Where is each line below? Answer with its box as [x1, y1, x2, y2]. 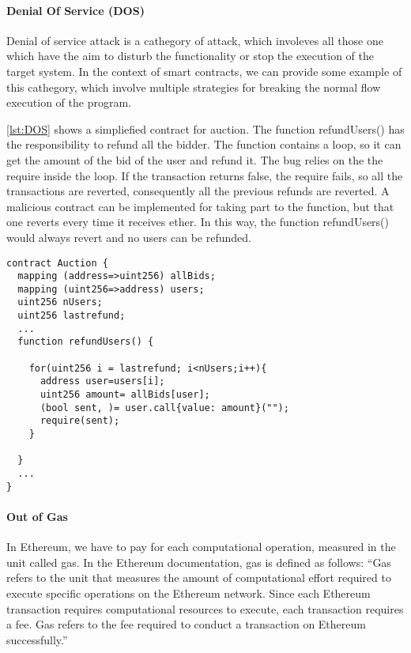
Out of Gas [6, 508, 68, 524]
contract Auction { [6, 257, 108, 269]
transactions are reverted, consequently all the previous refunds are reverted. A [6, 183, 390, 199]
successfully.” [6, 631, 68, 647]
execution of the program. [6, 94, 131, 111]
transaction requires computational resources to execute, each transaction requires [6, 600, 404, 617]
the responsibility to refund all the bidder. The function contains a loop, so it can [6, 136, 402, 153]
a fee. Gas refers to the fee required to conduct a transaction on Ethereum [6, 616, 366, 632]
